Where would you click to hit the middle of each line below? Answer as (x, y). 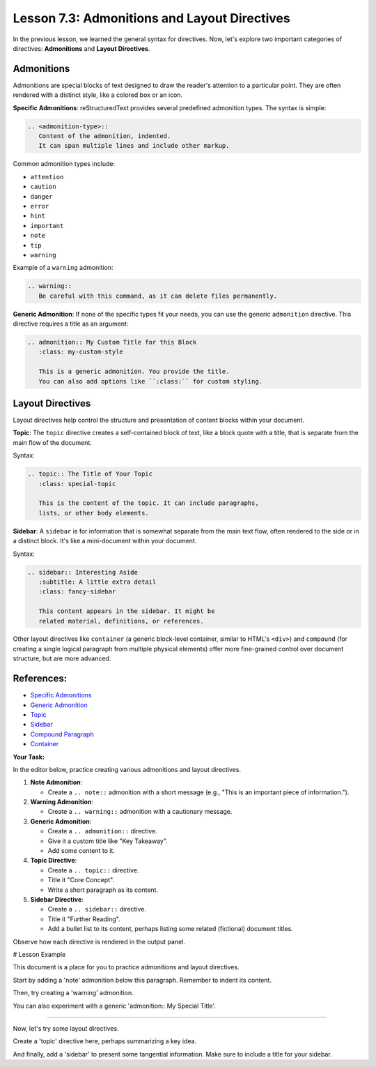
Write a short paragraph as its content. (103, 890)
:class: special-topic (77, 484)
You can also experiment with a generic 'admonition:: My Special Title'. (114, 1006)
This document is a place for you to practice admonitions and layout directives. (126, 967)
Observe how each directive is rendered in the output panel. (99, 941)
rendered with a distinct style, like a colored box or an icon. (98, 95)
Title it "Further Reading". (84, 919)
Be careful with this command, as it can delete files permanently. (158, 296)
